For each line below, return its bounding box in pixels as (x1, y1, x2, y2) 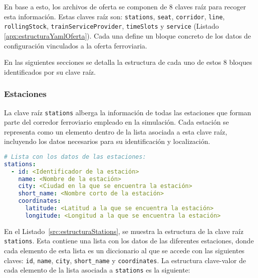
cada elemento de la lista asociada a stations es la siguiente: (4, 265, 191, 275)
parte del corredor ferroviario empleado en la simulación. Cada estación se (4, 117, 229, 127)
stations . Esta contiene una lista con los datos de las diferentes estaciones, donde (4, 235, 254, 246)
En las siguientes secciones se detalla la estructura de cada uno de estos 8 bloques (4, 57, 252, 67)
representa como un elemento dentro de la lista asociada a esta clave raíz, (4, 126, 227, 137)
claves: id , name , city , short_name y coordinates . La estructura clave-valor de (4, 255, 246, 265)
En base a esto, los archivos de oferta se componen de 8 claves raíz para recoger (4, 1, 246, 11)
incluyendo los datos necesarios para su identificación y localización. (4, 136, 210, 146)
